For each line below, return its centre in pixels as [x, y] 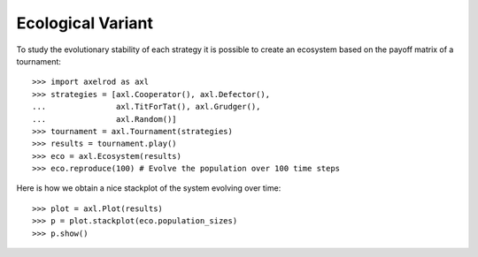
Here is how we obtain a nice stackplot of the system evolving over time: [149, 188]
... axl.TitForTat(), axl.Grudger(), [146, 107]
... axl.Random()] [104, 119]
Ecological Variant [85, 23]
